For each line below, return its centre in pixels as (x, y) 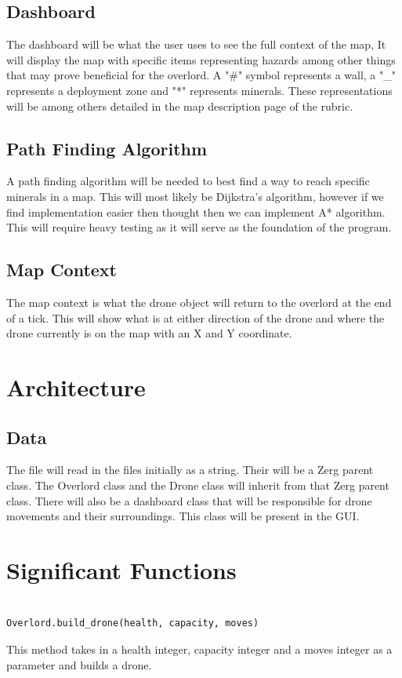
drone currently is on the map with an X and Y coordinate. (149, 333)
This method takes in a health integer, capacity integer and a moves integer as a (199, 649)
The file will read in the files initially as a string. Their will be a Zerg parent (190, 470)
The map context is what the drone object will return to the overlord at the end (199, 302)
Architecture (76, 386)
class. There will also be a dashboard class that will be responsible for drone (189, 500)
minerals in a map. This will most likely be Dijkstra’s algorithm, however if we (195, 196)
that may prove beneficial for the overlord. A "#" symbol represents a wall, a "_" (201, 75)
